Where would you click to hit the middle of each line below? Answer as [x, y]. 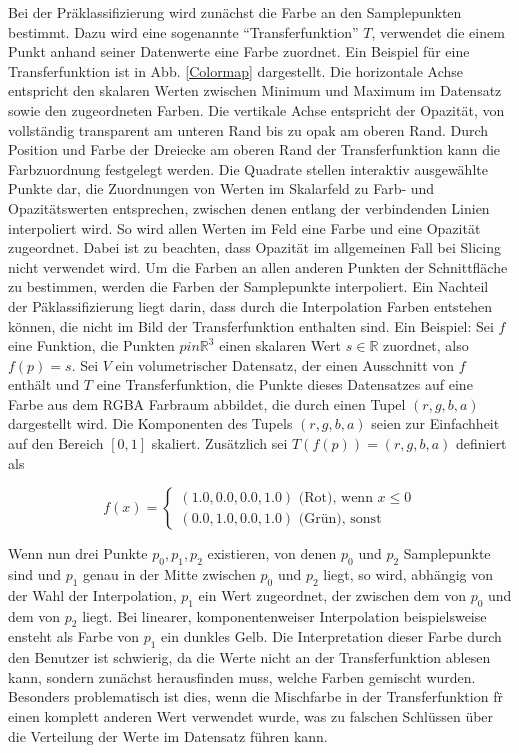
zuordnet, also [425, 345]
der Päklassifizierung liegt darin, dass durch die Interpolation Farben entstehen [250, 305]
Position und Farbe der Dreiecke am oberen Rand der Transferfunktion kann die [254, 149]
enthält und [44, 384]
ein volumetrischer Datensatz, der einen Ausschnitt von [285, 364]
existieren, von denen [272, 553]
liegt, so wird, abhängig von [408, 574]
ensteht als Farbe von [74, 636]
